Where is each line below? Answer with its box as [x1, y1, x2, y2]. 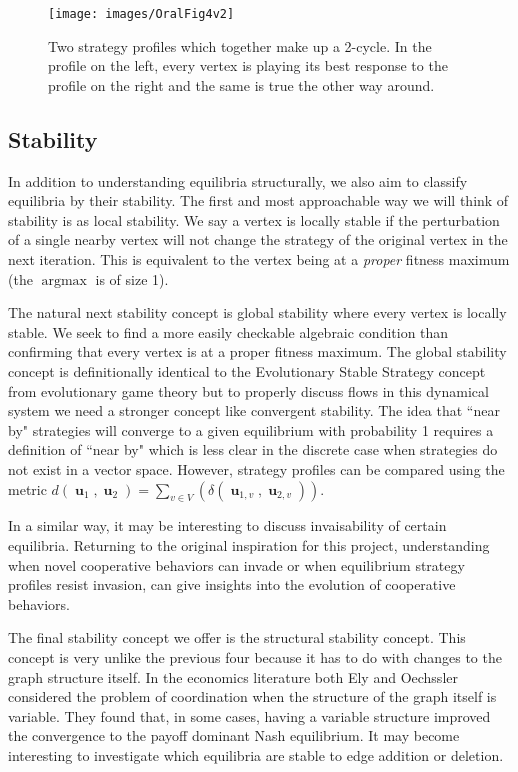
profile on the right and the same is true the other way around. [48, 74, 435, 95]
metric [8, 478, 47, 499]
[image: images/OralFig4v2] [48, 7, 235, 21]
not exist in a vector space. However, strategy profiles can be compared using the [8, 458, 505, 479]
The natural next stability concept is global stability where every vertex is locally [8, 302, 507, 323]
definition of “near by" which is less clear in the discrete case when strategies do [8, 439, 498, 460]
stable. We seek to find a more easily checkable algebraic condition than [8, 321, 449, 342]
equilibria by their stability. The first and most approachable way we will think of [8, 190, 509, 211]
